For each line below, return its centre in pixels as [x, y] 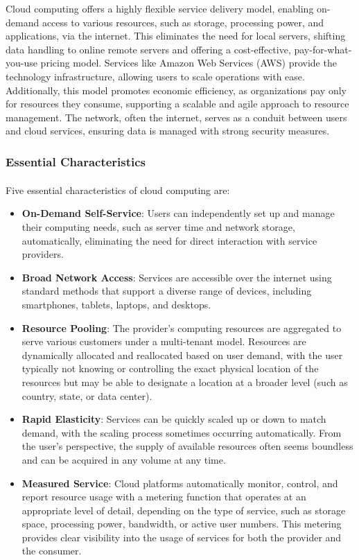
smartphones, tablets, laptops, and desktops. [116, 304]
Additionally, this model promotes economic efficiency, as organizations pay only [176, 90]
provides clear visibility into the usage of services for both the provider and [182, 537]
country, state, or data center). [87, 395]
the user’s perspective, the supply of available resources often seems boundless [187, 446]
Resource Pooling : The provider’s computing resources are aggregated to [182, 327]
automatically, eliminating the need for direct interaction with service [169, 240]
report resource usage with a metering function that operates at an [164, 497]
